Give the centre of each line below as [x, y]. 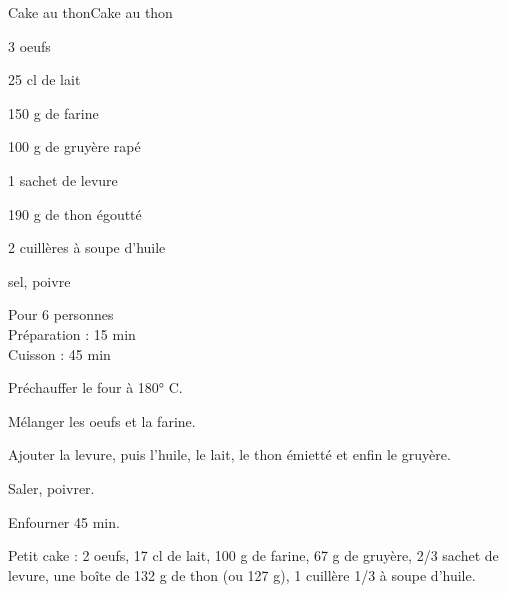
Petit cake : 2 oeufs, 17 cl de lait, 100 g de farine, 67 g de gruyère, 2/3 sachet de [253, 555]
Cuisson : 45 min [59, 353]
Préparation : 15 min [72, 333]
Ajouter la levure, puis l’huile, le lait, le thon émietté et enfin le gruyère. [229, 454]
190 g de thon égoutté [75, 213]
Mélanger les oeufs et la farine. [102, 420]
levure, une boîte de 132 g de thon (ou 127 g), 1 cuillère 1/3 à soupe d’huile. [242, 574]
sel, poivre [39, 280]
